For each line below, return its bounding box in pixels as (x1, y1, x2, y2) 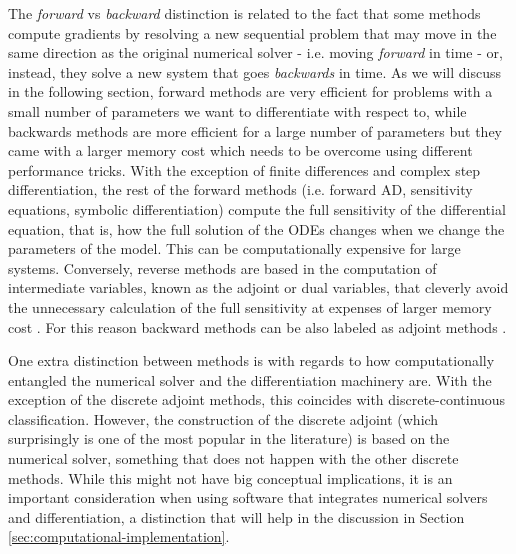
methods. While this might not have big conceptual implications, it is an (8, 467, 453, 488)
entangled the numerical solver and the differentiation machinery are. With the (8, 369, 492, 390)
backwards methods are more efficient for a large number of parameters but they (8, 120, 503, 141)
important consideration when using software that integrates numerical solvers (8, 487, 488, 508)
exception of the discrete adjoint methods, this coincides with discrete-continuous (8, 389, 506, 410)
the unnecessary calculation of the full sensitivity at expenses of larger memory (8, 296, 492, 317)
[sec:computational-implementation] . (8, 526, 230, 547)
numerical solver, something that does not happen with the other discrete (8, 448, 459, 469)
